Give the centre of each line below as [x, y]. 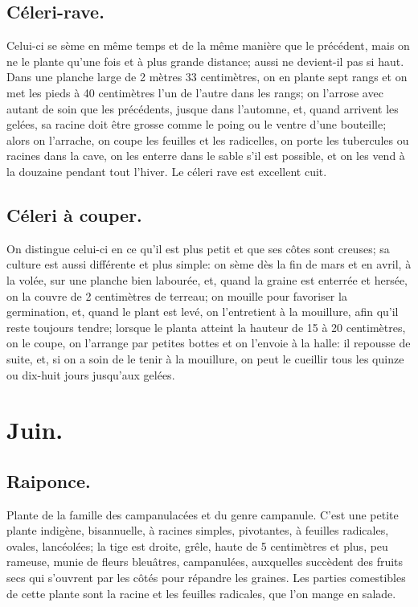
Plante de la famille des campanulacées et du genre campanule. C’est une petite [203, 514]
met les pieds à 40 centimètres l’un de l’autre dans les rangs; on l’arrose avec [195, 92]
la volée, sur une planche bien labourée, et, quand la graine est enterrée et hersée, [207, 279]
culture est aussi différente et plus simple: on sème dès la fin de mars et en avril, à [209, 264]
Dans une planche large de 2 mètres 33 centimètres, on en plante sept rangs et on [207, 77]
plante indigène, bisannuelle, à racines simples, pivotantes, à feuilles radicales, [198, 530]
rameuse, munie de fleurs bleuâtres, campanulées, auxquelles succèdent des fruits [205, 562]
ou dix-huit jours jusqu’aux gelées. [91, 374]
